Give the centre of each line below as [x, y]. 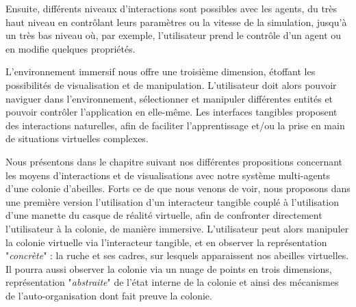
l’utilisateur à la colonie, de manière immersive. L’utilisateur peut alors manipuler [177, 228]
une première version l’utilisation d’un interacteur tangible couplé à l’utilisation [172, 201]
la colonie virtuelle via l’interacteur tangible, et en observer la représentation [166, 242]
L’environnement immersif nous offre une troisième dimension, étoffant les [161, 71]
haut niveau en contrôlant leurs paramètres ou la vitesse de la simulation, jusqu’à [176, 22]
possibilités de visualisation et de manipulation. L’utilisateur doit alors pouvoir [171, 84]
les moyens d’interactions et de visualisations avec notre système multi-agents [168, 175]
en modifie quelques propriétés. [71, 48]
